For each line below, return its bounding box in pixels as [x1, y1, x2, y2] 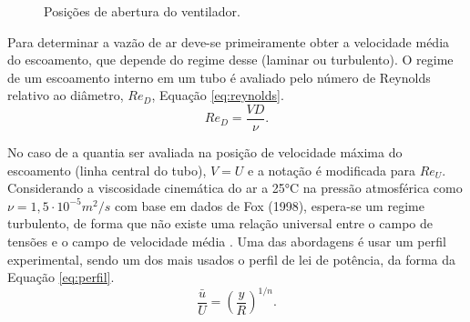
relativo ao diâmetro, [7, 86, 124, 105]
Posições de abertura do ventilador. [44, 2, 240, 20]
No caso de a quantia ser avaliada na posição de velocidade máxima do [7, 143, 403, 162]
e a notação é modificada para [248, 160, 415, 179]
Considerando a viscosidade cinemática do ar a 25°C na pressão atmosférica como [7, 178, 463, 197]
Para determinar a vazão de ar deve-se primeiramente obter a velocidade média [7, 32, 450, 51]
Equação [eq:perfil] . [7, 267, 115, 287]
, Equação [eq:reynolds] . [151, 86, 284, 105]
